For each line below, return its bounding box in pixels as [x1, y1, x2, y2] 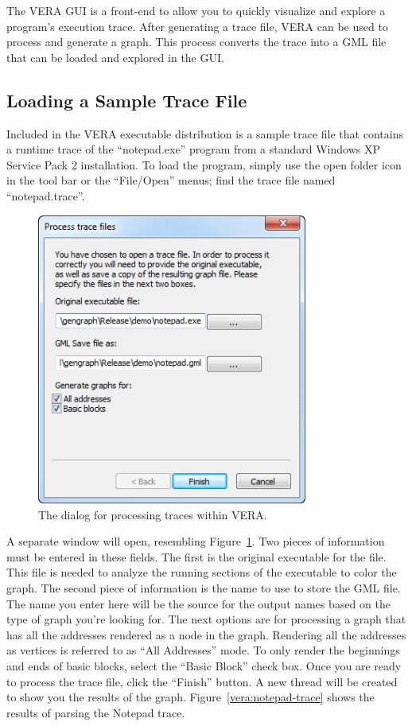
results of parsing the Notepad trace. [6, 704, 185, 720]
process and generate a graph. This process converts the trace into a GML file [6, 33, 387, 50]
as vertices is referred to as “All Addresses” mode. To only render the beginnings [6, 642, 400, 658]
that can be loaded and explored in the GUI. [6, 49, 224, 65]
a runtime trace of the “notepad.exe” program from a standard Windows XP [6, 141, 380, 157]
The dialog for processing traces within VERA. [38, 506, 267, 522]
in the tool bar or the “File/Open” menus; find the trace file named [6, 172, 336, 188]
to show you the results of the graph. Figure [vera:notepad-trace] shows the [6, 689, 375, 705]
